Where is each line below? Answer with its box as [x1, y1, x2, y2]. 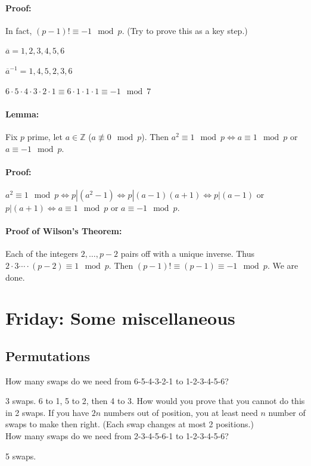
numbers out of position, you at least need [103, 406, 258, 418]
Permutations [5, 346, 90, 365]
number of [268, 406, 306, 418]
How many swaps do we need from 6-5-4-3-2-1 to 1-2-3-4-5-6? [5, 374, 229, 387]
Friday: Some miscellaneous [5, 306, 235, 330]
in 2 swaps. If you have [5, 406, 89, 418]
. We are [267, 259, 298, 271]
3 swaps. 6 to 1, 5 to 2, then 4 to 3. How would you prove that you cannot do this [5, 394, 305, 407]
